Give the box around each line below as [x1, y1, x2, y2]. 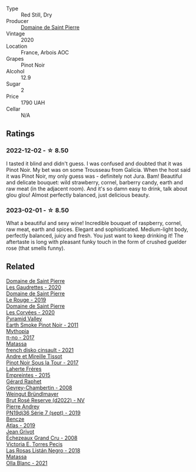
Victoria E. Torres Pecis [6, 440, 63, 448]
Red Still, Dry [21, 11, 52, 18]
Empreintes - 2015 [6, 372, 51, 379]
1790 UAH [21, 99, 45, 106]
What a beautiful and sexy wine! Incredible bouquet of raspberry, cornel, [6, 219, 182, 226]
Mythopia [6, 327, 29, 334]
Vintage [6, 30, 25, 37]
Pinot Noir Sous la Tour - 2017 [6, 359, 79, 366]
